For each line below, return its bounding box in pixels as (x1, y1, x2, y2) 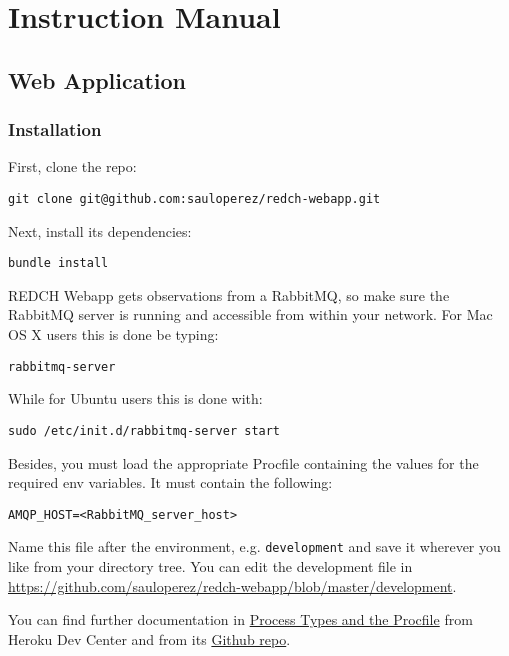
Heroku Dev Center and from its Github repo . (8, 628, 291, 649)
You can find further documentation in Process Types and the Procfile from (8, 609, 473, 630)
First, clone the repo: (8, 156, 137, 177)
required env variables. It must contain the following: (8, 472, 333, 493)
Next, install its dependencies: (8, 220, 192, 241)
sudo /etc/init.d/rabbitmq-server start (8, 423, 281, 438)
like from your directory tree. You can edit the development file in (8, 556, 413, 577)
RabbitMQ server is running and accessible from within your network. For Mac (8, 304, 493, 325)
